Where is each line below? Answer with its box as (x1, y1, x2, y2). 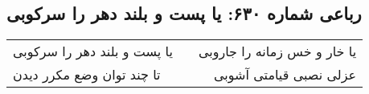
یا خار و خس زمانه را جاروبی (198, 42, 357, 61)
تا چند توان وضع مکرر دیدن (13, 65, 161, 84)
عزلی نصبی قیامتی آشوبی (214, 65, 357, 84)
